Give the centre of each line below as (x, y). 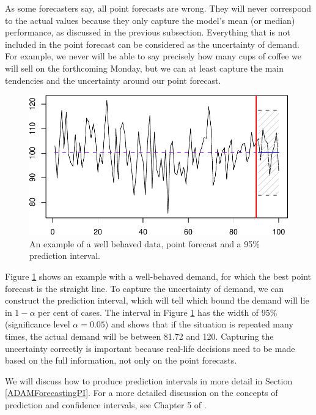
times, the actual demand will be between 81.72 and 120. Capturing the (139, 336)
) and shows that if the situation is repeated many (199, 324)
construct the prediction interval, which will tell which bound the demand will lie (157, 300)
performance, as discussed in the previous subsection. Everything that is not (148, 32)
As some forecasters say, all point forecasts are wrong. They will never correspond (158, 8)
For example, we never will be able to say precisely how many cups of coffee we (153, 56)
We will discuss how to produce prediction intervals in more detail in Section (149, 380)
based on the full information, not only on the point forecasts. (121, 360)
